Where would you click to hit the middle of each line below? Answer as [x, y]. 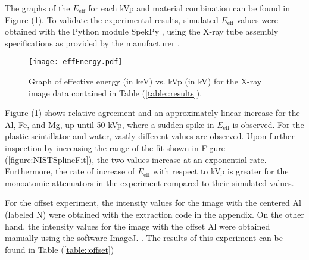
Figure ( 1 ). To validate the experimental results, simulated [112, 19]
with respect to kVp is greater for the [221, 171]
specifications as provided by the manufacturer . [92, 43]
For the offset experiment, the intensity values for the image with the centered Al [153, 203]
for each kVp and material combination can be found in [189, 8]
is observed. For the [268, 124]
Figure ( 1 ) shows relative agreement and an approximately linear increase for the [152, 113]
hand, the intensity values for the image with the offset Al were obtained [138, 226]
